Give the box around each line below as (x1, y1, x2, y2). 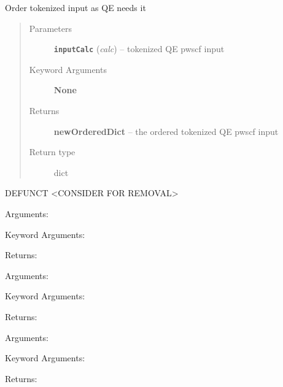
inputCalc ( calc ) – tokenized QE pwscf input (53, 42, 225, 55)
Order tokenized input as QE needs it (5, 1, 146, 13)
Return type (29, 145, 76, 158)
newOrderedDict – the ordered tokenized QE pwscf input (53, 125, 279, 137)
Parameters (29, 21, 72, 34)
